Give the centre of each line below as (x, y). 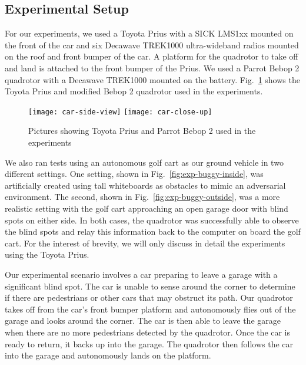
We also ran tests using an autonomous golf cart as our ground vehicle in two (144, 162)
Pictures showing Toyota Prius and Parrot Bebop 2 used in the (142, 131)
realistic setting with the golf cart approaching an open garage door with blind (147, 208)
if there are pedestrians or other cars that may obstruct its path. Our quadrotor (149, 297)
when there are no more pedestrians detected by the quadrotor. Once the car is (148, 332)
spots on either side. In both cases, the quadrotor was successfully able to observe (152, 220)
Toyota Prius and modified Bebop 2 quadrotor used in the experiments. (134, 91)
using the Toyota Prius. (47, 254)
